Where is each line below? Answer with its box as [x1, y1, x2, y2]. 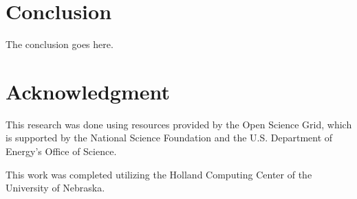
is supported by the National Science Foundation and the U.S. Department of [6, 130, 333, 145]
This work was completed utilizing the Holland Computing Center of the [6, 167, 312, 181]
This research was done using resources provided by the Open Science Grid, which [6, 117, 352, 131]
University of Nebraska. [6, 180, 105, 195]
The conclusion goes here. [6, 37, 113, 51]
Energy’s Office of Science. [6, 144, 117, 159]
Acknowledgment [6, 77, 170, 105]
